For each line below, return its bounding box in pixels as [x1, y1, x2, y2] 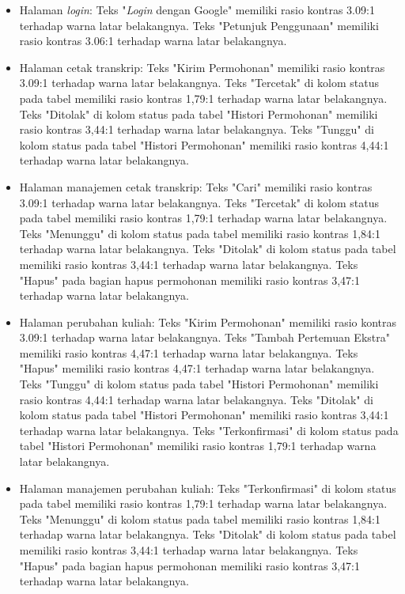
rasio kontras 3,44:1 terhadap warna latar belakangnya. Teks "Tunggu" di [19, 121, 374, 138]
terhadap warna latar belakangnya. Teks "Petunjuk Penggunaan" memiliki [19, 17, 379, 33]
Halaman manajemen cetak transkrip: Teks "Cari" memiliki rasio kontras [19, 178, 373, 195]
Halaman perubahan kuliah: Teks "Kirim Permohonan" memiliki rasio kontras [19, 313, 397, 330]
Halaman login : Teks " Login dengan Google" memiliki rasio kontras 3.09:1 [19, 2, 375, 17]
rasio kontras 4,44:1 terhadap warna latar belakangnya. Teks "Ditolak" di [19, 391, 373, 407]
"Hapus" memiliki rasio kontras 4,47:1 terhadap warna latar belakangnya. [19, 360, 375, 376]
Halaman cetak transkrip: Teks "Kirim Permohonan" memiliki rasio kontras [19, 59, 385, 75]
